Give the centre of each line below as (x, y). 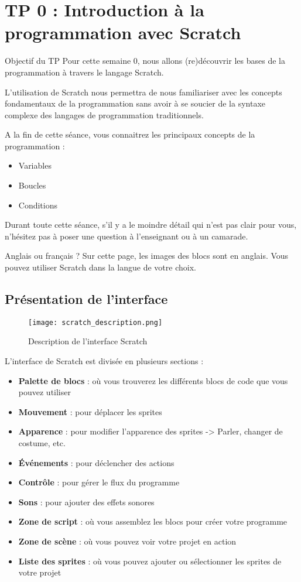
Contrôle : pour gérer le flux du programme (99, 482)
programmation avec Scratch (123, 32)
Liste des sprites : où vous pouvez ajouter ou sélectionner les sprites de (150, 561)
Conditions (38, 205)
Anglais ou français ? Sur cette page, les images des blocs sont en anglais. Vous (147, 256)
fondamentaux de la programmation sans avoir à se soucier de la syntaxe (135, 103)
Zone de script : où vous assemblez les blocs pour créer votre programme (153, 521)
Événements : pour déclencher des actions (96, 462)
